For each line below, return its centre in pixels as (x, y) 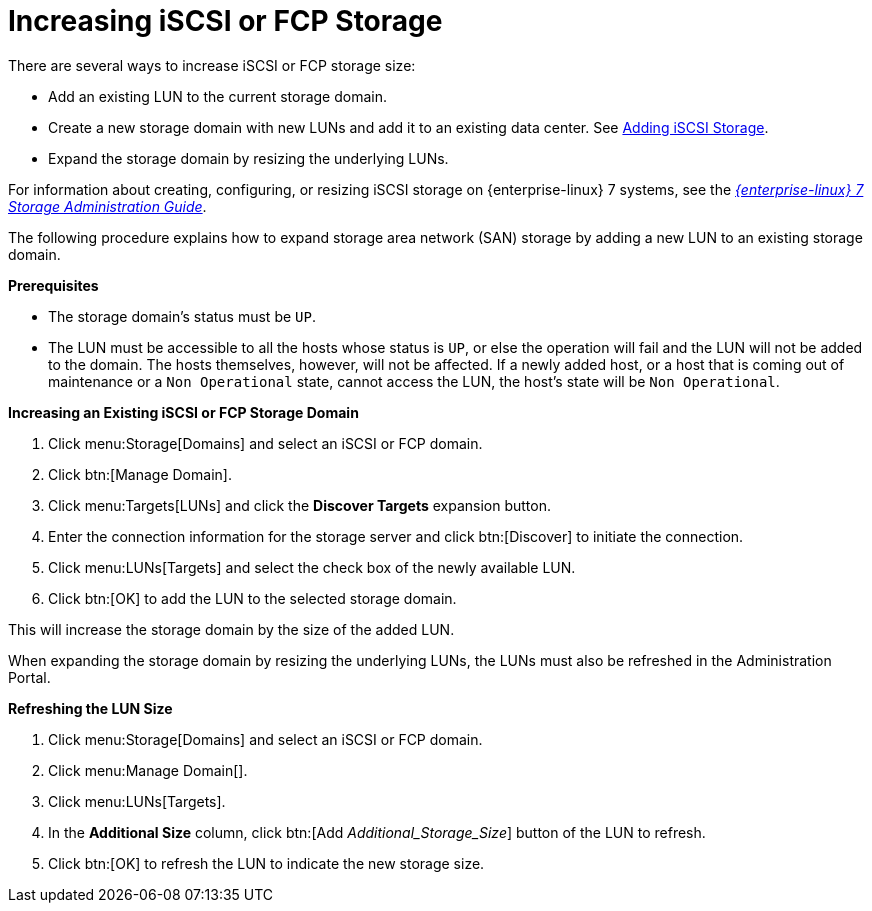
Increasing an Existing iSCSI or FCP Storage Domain (183, 412)
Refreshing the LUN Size (90, 708)
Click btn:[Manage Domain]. (140, 474)
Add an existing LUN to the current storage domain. (217, 96)
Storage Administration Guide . (107, 206)
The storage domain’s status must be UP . (182, 316)
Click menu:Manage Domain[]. (148, 770)
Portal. (29, 677)
